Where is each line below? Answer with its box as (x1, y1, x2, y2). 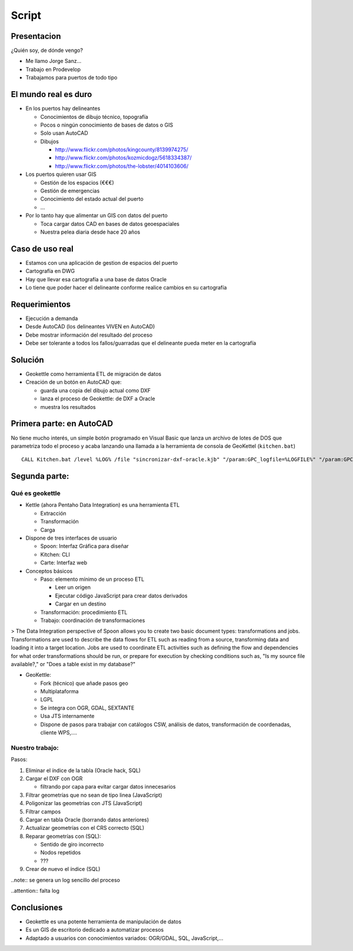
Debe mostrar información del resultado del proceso (25, 331, 153, 338)
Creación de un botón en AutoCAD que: (25, 378, 122, 385)
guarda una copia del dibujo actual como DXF (40, 387, 151, 394)
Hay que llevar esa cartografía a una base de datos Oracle (25, 275, 167, 282)
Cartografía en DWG (25, 268, 75, 275)
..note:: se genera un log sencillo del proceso (11, 876, 121, 883)
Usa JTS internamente (40, 713, 95, 720)
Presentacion (11, 31, 61, 41)
